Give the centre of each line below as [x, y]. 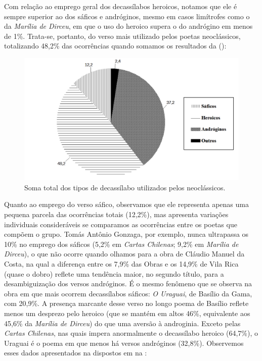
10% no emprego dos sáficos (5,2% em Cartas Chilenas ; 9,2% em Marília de [121, 244]
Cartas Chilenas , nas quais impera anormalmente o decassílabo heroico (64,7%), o [131, 333]
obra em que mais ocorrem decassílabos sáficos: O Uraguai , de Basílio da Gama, [128, 293]
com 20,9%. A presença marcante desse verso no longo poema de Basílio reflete [126, 303]
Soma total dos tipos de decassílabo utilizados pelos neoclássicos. [125, 187]
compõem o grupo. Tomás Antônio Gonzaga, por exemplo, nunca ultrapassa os [126, 234]
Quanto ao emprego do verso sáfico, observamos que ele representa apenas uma [126, 204]
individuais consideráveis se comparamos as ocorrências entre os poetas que [121, 224]
